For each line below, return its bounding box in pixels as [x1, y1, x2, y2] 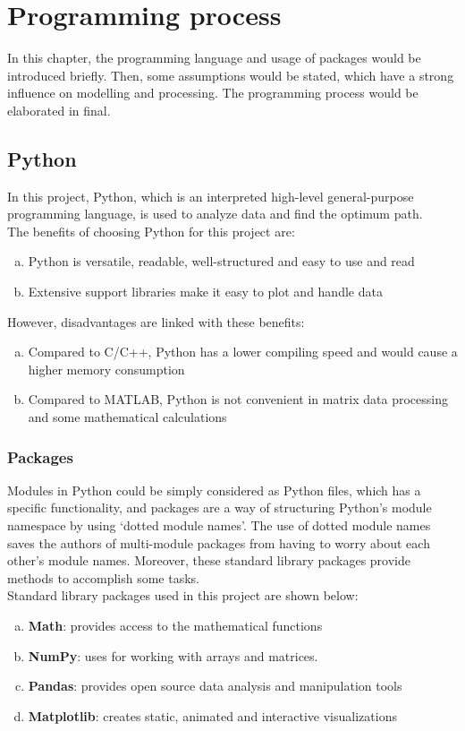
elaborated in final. [7, 100, 111, 119]
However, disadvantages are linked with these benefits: [7, 312, 305, 331]
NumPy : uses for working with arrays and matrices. [28, 646, 318, 665]
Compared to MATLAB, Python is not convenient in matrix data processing [28, 390, 448, 408]
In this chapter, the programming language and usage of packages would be [7, 48, 421, 67]
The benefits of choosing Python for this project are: [7, 221, 295, 240]
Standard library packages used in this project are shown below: [7, 586, 359, 605]
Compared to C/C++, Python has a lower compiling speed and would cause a [28, 342, 458, 361]
